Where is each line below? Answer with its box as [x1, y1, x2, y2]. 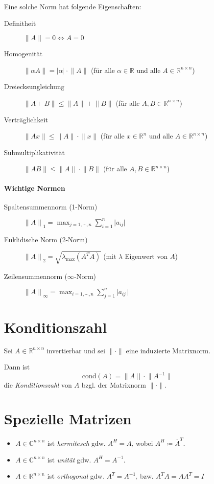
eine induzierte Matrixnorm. [126, 345, 211, 355]
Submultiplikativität [4, 147, 65, 157]
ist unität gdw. [47, 454, 92, 464]
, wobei [131, 438, 153, 448]
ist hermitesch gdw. [47, 438, 106, 448]
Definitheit [4, 18, 36, 28]
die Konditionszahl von [4, 380, 72, 390]
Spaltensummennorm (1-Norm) [4, 201, 97, 211]
